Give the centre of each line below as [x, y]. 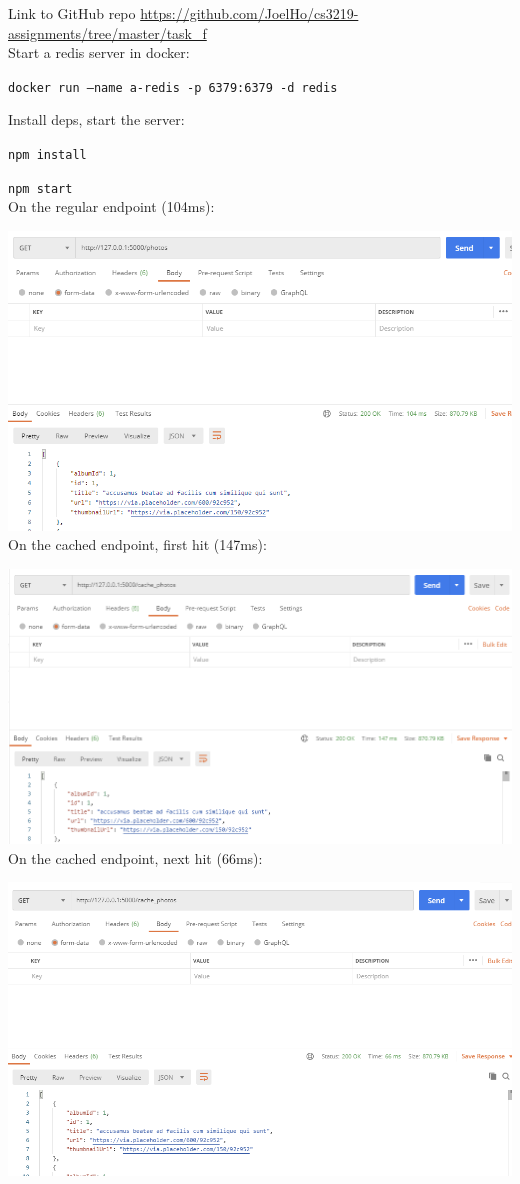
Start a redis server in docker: [99, 52]
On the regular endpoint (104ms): [111, 206]
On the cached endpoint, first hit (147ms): [137, 544]
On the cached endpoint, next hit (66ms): [135, 857]
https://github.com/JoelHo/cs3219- [249, 13]
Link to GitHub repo [72, 13]
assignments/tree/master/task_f [107, 32]
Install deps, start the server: [96, 119]
